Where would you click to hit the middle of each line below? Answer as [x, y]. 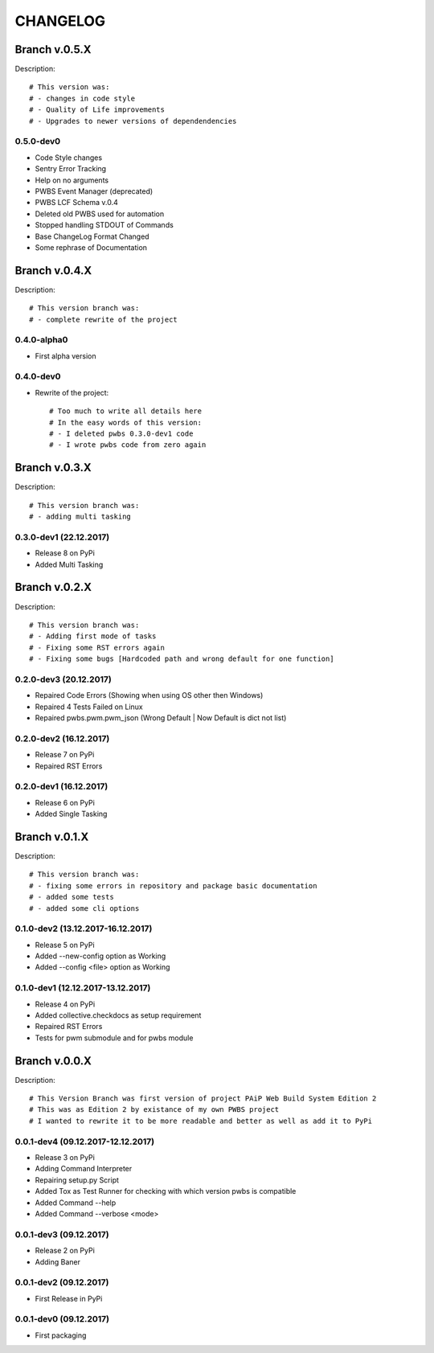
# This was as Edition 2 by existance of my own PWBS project [154, 1110]
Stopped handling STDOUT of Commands [104, 225]
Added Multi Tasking [69, 564]
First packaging [61, 1335]
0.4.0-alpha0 [41, 340]
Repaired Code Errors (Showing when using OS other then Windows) [149, 695]
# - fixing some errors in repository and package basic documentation [173, 886]
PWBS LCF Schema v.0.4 [76, 203]
